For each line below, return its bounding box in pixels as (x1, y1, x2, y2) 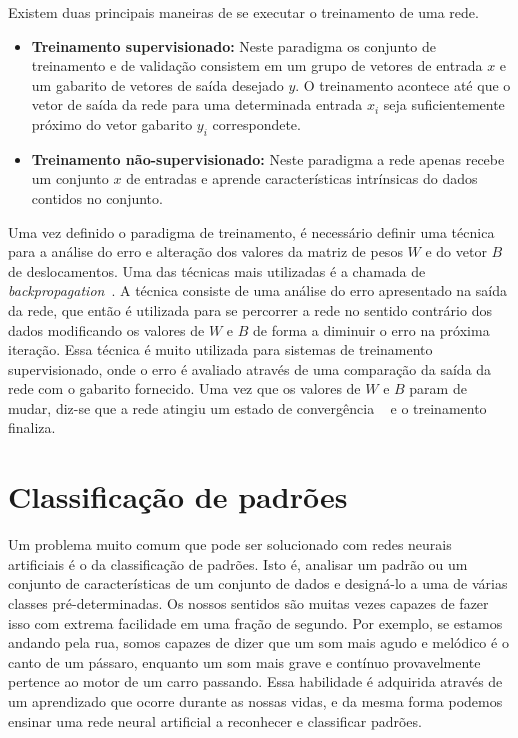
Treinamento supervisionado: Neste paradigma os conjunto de (31, 35, 436, 56)
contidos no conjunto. (31, 187, 163, 208)
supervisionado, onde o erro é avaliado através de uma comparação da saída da (8, 358, 492, 379)
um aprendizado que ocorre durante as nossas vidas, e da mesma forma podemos (8, 690, 503, 711)
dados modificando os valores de (8, 319, 205, 340)
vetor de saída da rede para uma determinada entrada (31, 94, 363, 115)
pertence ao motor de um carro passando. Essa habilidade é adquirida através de (8, 671, 503, 692)
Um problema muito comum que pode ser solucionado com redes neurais (8, 534, 452, 555)
